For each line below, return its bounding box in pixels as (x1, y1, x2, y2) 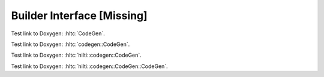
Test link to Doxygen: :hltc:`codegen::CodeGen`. (11, 41, 130, 48)
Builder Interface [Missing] (11, 9, 148, 22)
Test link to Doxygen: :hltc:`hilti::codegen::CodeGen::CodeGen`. (11, 63, 168, 70)
